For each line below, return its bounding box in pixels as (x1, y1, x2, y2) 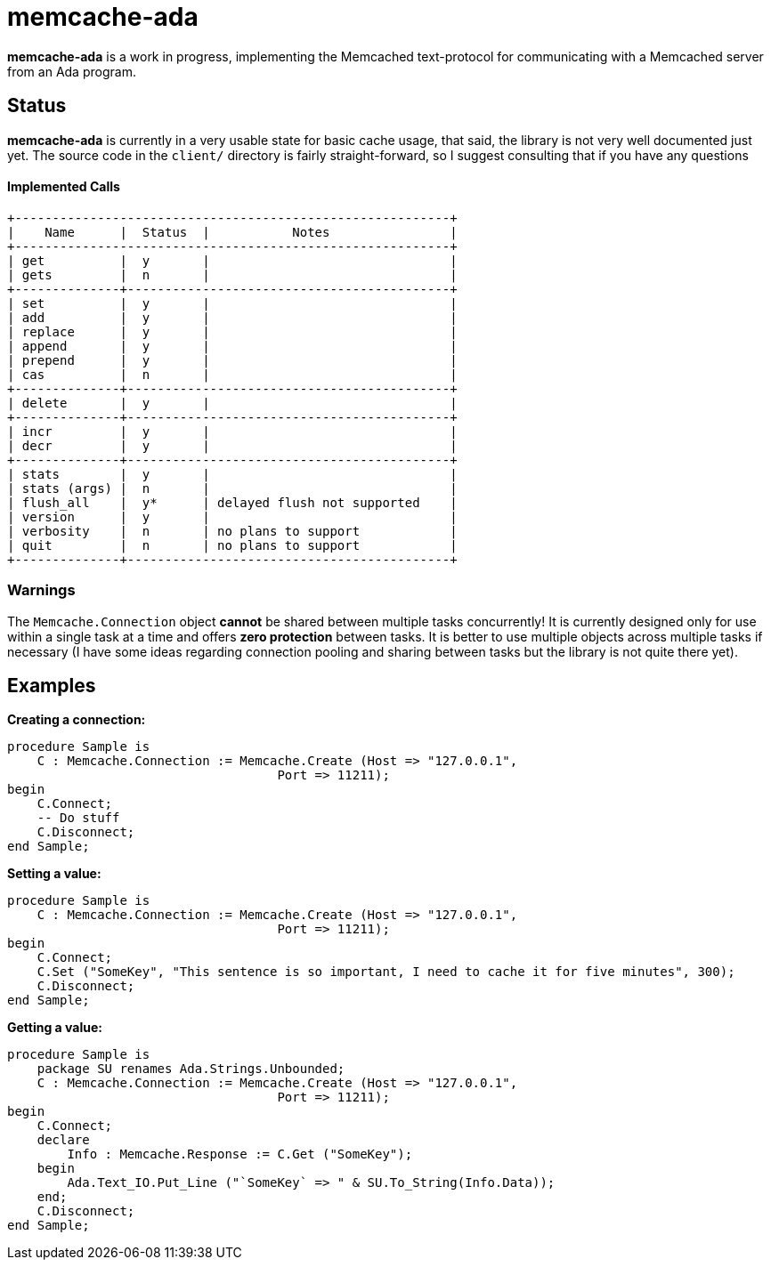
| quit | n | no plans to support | (7, 537, 458, 553)
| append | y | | (7, 338, 458, 353)
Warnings (7, 581, 76, 600)
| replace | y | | (7, 324, 458, 339)
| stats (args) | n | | (7, 480, 458, 496)
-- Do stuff (37, 811, 120, 826)
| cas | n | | (7, 367, 458, 382)
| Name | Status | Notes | (7, 224, 458, 239)
